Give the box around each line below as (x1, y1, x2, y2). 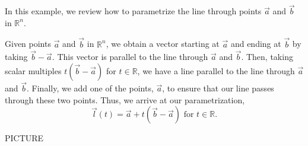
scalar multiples (5, 65, 62, 77)
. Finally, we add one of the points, (27, 82, 154, 94)
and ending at (230, 37, 281, 50)
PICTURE (5, 132, 44, 144)
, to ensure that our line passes (162, 82, 274, 94)
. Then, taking (241, 50, 293, 63)
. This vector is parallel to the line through (52, 50, 208, 63)
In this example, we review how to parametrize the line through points (5, 5, 262, 17)
